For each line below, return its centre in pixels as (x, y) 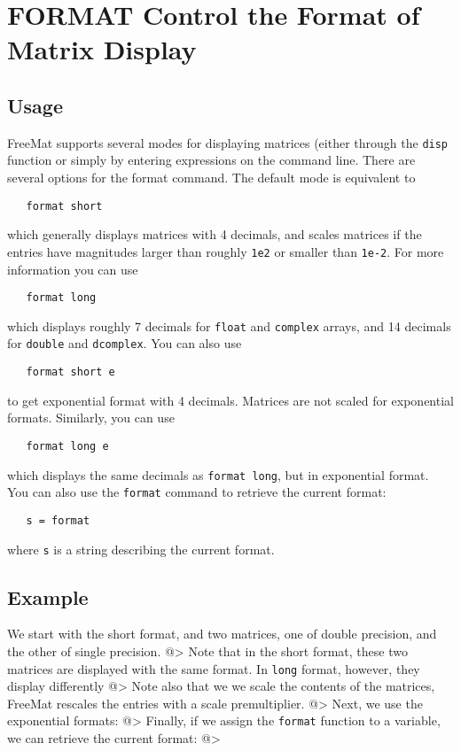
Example (48, 596)
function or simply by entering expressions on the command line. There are (211, 160)
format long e (67, 446)
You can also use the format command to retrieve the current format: (197, 492)
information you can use (73, 269)
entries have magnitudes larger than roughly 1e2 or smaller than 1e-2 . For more (226, 251)
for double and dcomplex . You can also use (125, 343)
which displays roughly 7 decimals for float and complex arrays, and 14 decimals (229, 325)
